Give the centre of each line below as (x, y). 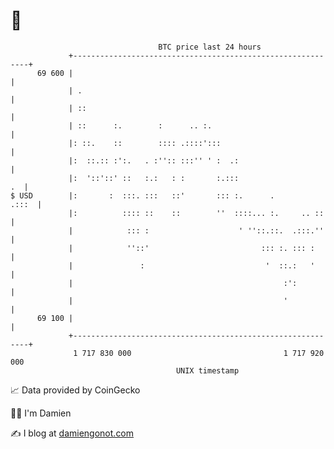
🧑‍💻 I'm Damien (41, 413)
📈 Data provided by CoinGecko (75, 390)
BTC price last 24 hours (210, 47)
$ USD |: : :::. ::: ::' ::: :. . (142, 195)
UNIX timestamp (207, 370)
